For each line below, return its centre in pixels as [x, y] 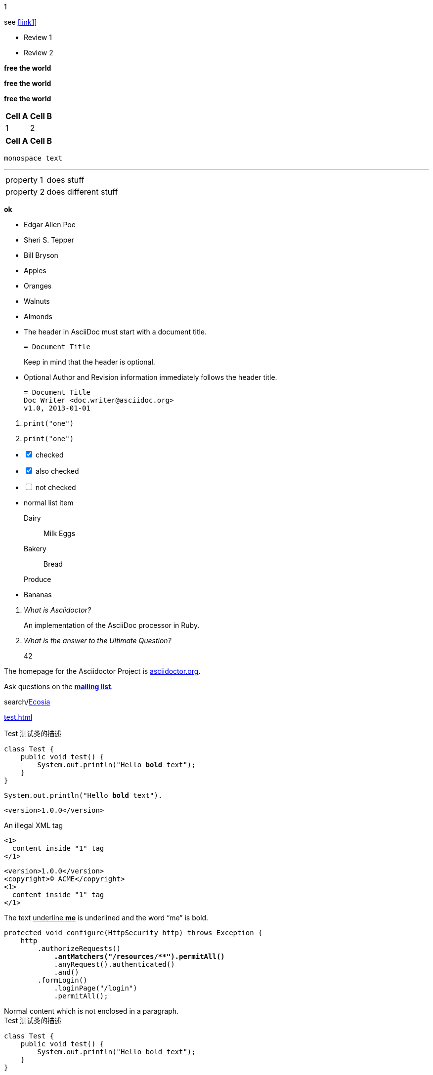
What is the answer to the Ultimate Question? [98, 641]
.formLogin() [62, 980]
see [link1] [21, 22]
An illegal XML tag [34, 825]
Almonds [38, 316]
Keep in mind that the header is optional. [89, 362]
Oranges [38, 286]
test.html [18, 717]
